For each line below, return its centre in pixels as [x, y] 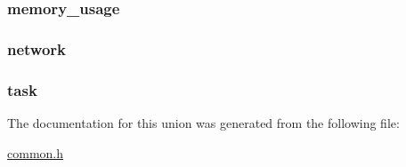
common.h [35, 152]
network [37, 48]
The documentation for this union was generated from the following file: [203, 122]
